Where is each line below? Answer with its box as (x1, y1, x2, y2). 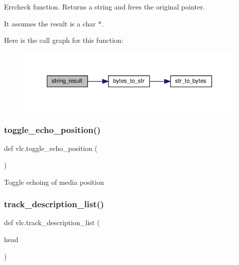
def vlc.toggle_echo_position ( (4, 143, 98, 153)
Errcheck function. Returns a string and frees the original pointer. (4, 1, 205, 11)
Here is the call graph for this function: (4, 35, 123, 45)
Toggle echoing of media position (4, 176, 104, 187)
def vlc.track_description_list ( (4, 217, 100, 228)
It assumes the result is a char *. (4, 18, 104, 28)
